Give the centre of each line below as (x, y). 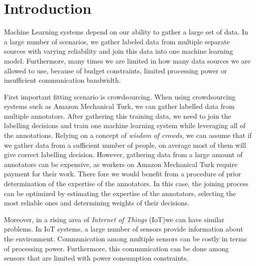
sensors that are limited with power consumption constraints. (96, 258)
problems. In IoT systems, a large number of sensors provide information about (124, 229)
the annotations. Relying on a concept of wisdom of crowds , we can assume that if (128, 135)
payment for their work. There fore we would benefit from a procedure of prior (123, 174)
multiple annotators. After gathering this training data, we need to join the (118, 116)
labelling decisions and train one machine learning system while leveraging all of (125, 125)
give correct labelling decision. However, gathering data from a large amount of (123, 154)
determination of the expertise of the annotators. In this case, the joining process (126, 183)
